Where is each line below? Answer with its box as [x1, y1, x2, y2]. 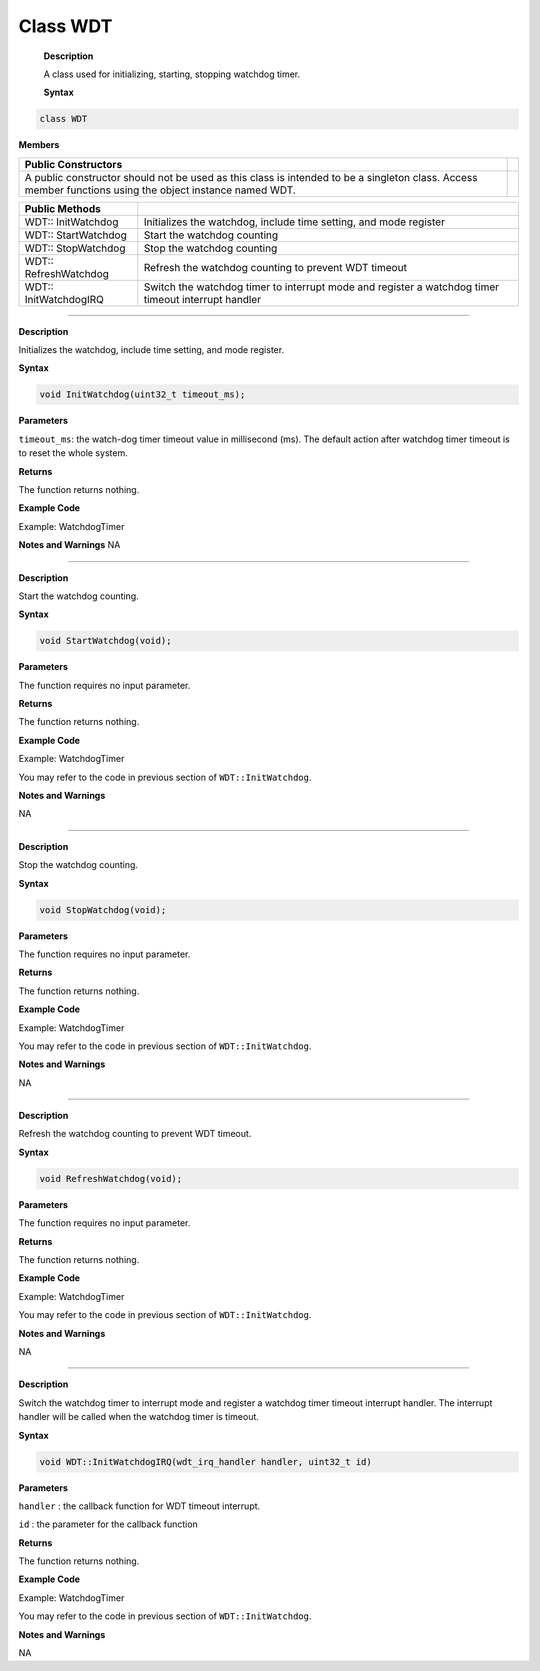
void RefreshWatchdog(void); [39, 1173, 183, 1184]
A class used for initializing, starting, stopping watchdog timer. [43, 68, 300, 80]
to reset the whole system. [18, 447, 129, 459]
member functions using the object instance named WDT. [24, 183, 297, 197]
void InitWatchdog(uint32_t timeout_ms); [39, 389, 246, 400]
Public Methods [24, 201, 102, 215]
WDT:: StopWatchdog [24, 241, 126, 255]
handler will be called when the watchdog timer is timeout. [18, 1411, 260, 1423]
